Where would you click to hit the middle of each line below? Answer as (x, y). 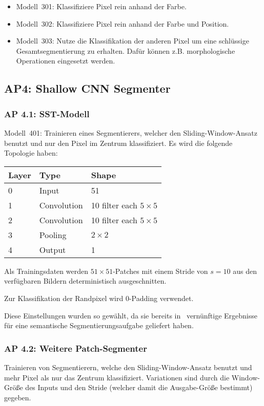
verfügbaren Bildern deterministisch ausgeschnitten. (85, 281)
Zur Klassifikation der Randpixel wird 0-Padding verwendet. (99, 298)
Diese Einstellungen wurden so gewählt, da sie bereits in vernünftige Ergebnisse (131, 315)
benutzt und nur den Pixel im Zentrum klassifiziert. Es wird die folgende (118, 143)
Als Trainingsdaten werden (46, 271)
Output (53, 249)
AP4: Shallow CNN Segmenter (87, 88)
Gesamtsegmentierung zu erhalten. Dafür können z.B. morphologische (126, 50)
